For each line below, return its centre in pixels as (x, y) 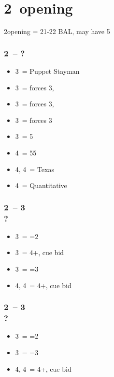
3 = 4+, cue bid (40, 252)
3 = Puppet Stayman (47, 71)
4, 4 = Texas (35, 169)
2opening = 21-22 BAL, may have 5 (57, 31)
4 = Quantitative (41, 185)
